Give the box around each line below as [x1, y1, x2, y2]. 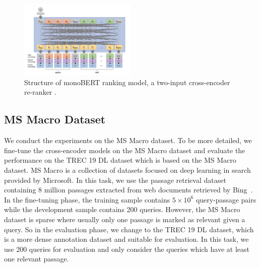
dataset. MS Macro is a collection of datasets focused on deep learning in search [4, 164, 251, 175]
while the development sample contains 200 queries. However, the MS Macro [4, 204, 240, 215]
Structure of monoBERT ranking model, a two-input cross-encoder [24, 77, 230, 87]
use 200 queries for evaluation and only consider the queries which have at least [4, 243, 250, 254]
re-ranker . [24, 87, 56, 97]
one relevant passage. [4, 253, 69, 264]
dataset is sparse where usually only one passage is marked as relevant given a [4, 214, 245, 224]
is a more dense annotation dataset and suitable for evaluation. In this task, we [4, 234, 249, 244]
